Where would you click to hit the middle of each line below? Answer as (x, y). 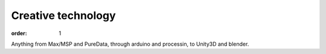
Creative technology (63, 15)
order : (19, 33)
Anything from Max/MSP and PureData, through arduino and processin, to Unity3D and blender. (130, 44)
